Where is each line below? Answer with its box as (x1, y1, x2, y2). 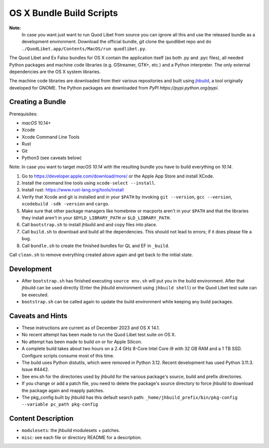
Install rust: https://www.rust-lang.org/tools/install (21, 187, 124, 193)
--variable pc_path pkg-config (21, 402, 98, 407)
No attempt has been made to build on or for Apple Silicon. (21, 339, 142, 345)
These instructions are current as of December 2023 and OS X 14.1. (21, 325, 160, 331)
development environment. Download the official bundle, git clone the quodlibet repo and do (21, 39, 212, 45)
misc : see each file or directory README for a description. (21, 434, 142, 440)
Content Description (9, 414, 74, 423)
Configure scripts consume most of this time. (21, 353, 115, 358)
